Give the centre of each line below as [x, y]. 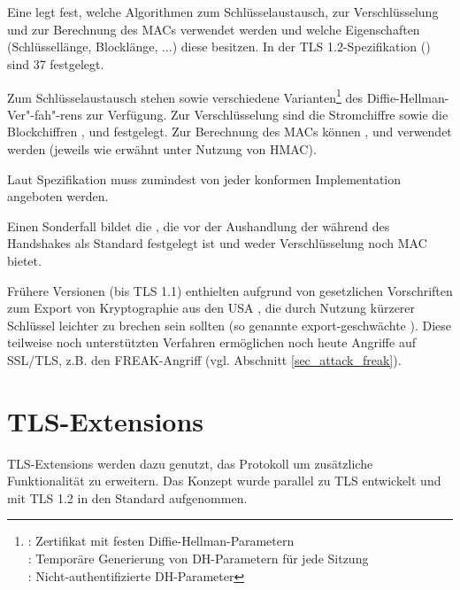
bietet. [24, 260]
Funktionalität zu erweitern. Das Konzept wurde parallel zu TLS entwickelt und [224, 481]
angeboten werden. [58, 196]
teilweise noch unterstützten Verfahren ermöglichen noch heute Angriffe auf [211, 342]
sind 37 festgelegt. [56, 63]
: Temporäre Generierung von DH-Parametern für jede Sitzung [198, 559]
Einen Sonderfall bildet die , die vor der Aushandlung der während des [199, 225]
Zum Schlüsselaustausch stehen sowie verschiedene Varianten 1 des [185, 96]
